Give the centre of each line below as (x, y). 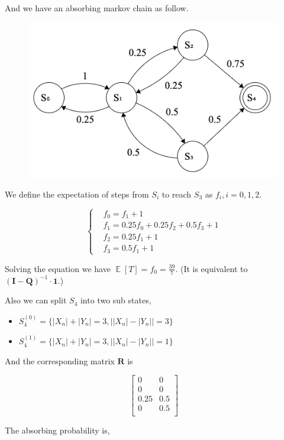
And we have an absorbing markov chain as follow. (97, 8)
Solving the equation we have (58, 268)
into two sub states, (116, 300)
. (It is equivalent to (212, 268)
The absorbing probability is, (57, 430)
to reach (177, 194)
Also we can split (36, 300)
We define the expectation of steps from (77, 194)
